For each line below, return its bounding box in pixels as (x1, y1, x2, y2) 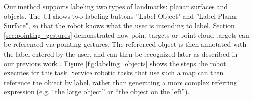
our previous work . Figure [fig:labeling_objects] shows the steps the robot (4, 58, 226, 68)
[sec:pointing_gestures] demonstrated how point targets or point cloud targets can (4, 29, 249, 40)
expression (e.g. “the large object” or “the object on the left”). (4, 86, 190, 97)
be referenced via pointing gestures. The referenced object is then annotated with (4, 39, 247, 49)
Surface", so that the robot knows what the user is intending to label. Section (4, 20, 235, 30)
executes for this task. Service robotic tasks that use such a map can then (4, 68, 224, 78)
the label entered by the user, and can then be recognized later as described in (4, 48, 238, 58)
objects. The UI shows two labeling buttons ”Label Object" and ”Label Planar (4, 11, 238, 21)
